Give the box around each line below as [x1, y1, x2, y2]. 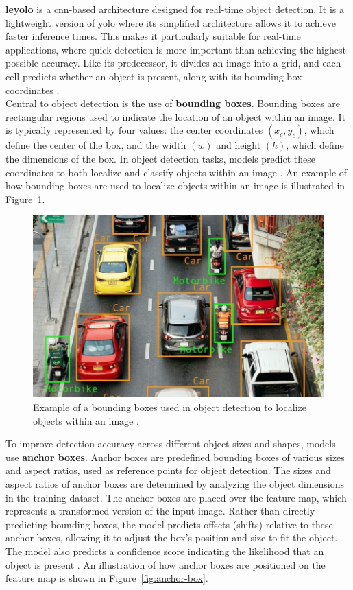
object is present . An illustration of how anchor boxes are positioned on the [5, 557, 326, 571]
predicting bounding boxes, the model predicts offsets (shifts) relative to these [5, 517, 333, 531]
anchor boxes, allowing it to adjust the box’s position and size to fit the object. [5, 530, 338, 545]
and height [216, 138, 261, 152]
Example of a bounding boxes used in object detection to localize [33, 400, 306, 414]
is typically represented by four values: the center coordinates [5, 123, 263, 137]
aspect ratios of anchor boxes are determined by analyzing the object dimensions [5, 476, 345, 491]
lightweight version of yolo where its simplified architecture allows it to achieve [5, 15, 336, 29]
